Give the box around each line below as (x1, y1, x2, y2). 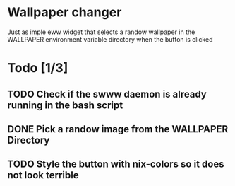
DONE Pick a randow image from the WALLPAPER (7, 123, 229, 135)
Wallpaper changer (7, 4, 122, 21)
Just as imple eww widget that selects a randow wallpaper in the (7, 28, 195, 36)
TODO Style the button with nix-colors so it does (7, 158, 224, 170)
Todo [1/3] (7, 60, 68, 76)
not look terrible (7, 169, 79, 181)
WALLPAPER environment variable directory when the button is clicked (7, 35, 213, 43)
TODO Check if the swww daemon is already (7, 88, 207, 100)
